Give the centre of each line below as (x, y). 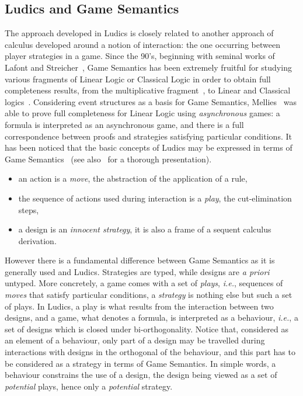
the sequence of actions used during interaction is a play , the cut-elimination (155, 198)
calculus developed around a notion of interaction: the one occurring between (142, 44)
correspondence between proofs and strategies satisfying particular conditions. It (148, 136)
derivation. (37, 240)
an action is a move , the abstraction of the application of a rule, (133, 178)
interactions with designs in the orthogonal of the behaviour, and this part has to (150, 352)
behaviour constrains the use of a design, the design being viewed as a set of (141, 375)
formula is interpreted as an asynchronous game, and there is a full (124, 124)
